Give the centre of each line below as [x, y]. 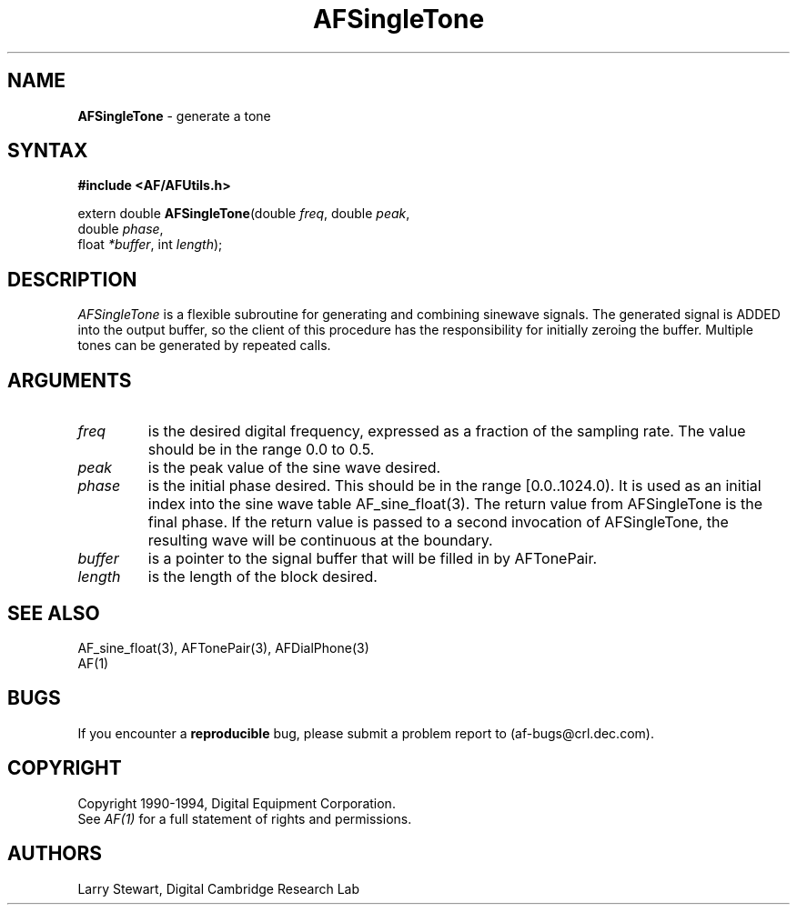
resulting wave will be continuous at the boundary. [320, 541]
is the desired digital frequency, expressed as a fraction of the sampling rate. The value [447, 431]
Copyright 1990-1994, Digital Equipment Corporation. [237, 803]
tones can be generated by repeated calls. [204, 346]
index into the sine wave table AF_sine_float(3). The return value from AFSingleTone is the [455, 504]
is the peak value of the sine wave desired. [294, 468]
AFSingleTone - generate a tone [174, 115]
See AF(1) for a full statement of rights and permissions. [245, 818]
